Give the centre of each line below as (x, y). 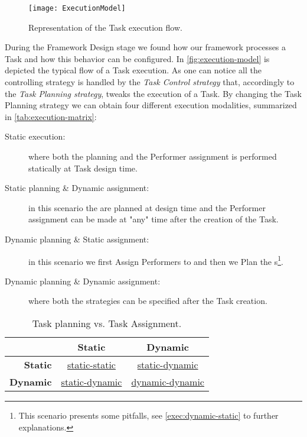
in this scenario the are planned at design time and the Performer (147, 207)
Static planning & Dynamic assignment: (77, 188)
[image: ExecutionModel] (77, 8)
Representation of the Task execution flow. (105, 27)
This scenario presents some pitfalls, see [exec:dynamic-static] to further (148, 415)
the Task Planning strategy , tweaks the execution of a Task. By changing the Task (153, 93)
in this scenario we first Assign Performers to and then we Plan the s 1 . (156, 260)
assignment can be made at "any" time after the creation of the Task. (153, 219)
